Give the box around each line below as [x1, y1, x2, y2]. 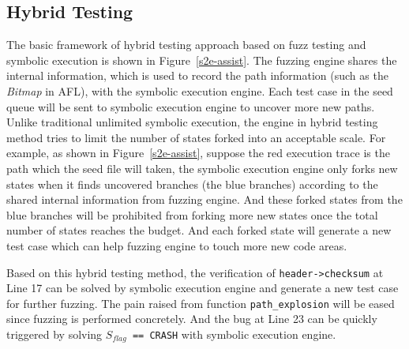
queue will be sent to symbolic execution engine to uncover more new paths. [6, 98, 375, 114]
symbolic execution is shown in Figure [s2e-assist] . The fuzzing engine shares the [6, 51, 397, 68]
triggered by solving [6, 326, 103, 343]
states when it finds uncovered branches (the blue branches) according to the [6, 175, 378, 192]
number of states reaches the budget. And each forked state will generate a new [6, 222, 392, 238]
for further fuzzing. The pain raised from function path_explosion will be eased [6, 295, 395, 311]
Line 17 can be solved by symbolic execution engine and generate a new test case [6, 280, 399, 296]
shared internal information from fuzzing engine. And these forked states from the [6, 191, 403, 208]
